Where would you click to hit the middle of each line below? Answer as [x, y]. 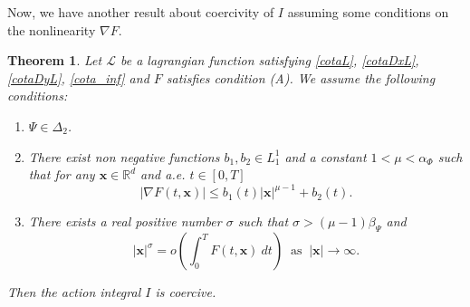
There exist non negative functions [124, 156]
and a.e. [163, 174]
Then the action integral [74, 292]
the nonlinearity [52, 29]
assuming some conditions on [368, 12]
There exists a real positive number [125, 221]
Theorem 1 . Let [55, 60]
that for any [62, 174]
